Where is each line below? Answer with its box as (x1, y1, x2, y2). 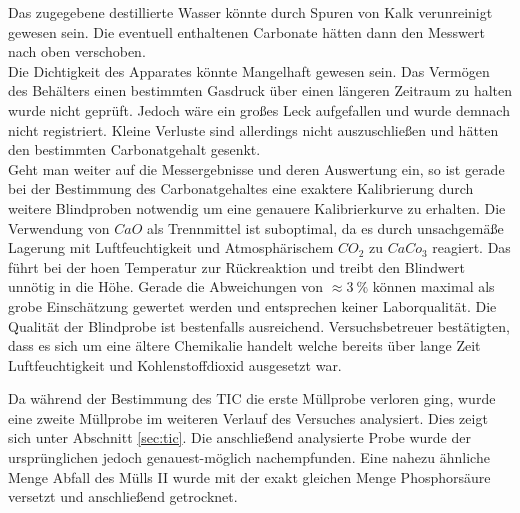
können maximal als (372, 276, 495, 297)
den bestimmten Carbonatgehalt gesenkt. (8, 139, 261, 160)
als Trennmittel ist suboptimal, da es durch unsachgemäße (146, 217, 504, 238)
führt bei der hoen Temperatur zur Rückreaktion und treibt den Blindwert (8, 256, 465, 277)
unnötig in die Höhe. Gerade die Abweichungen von (8, 276, 324, 297)
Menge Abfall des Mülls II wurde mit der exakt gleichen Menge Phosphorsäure (8, 466, 491, 487)
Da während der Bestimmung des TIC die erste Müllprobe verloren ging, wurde (8, 388, 496, 409)
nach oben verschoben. (8, 41, 146, 62)
